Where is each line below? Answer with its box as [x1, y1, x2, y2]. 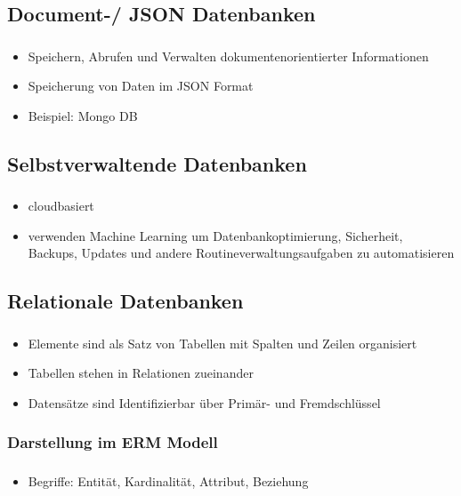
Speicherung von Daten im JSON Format [28, 76, 254, 95]
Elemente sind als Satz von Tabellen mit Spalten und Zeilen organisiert [28, 333, 417, 352]
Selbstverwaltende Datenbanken [7, 149, 307, 177]
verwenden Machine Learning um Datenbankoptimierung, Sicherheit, [28, 226, 403, 244]
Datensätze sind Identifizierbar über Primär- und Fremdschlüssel [28, 393, 381, 412]
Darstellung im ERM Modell [7, 431, 218, 453]
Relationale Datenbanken [7, 287, 244, 315]
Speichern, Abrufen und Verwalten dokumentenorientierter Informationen [28, 46, 429, 65]
